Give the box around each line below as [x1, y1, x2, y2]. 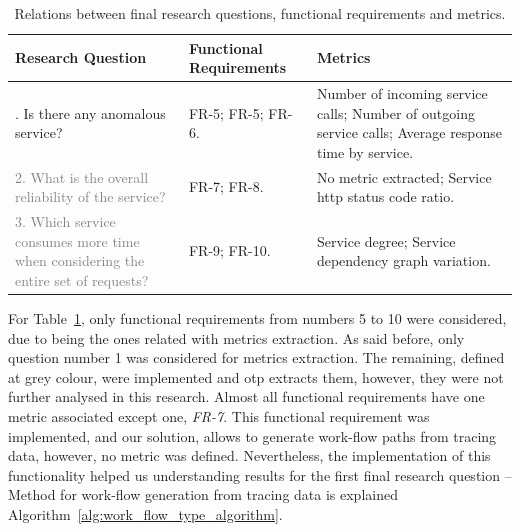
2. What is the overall [15, 166, 149, 187]
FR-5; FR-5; [188, 102, 264, 123]
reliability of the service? [15, 186, 166, 207]
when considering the [15, 250, 145, 271]
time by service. [316, 141, 414, 162]
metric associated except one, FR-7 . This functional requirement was [8, 405, 430, 426]
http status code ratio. [316, 186, 455, 207]
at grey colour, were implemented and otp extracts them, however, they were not [8, 366, 504, 387]
